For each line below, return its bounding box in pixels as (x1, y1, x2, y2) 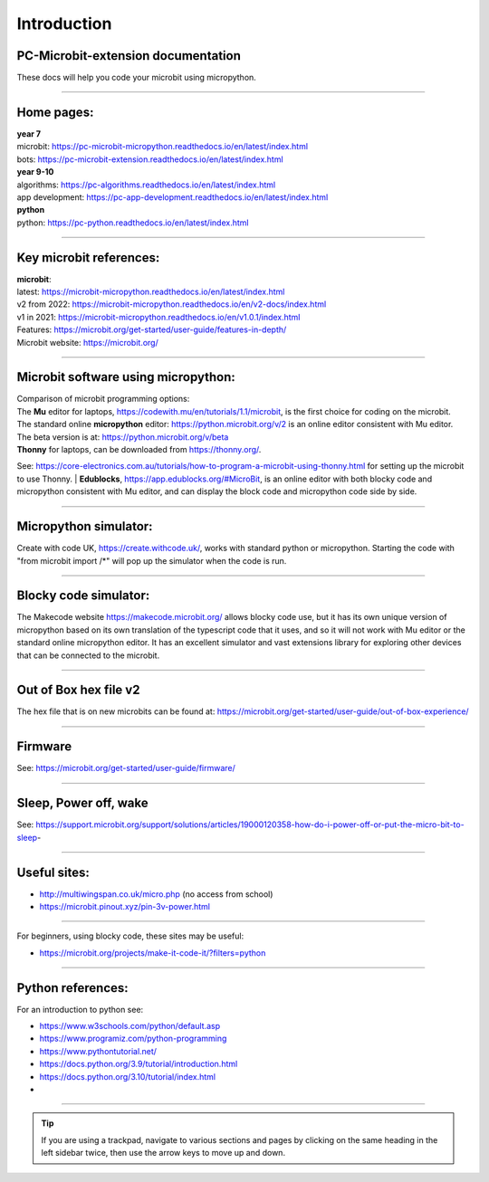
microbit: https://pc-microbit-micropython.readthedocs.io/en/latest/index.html (16, 141, 308, 152)
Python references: (16, 980, 129, 996)
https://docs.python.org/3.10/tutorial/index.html (39, 1071, 216, 1082)
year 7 (16, 128, 41, 139)
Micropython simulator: (16, 519, 153, 534)
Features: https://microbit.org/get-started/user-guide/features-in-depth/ (16, 324, 287, 335)
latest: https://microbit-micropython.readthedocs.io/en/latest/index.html (16, 286, 285, 297)
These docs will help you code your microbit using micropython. (16, 72, 257, 83)
